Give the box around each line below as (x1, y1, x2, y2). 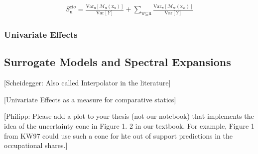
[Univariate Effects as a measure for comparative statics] (4, 94, 176, 104)
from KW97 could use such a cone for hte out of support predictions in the (4, 130, 233, 141)
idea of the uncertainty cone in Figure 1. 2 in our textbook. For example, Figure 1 (4, 120, 255, 131)
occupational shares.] (4, 140, 68, 151)
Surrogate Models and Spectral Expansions (4, 54, 231, 70)
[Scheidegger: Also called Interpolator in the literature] (4, 77, 171, 88)
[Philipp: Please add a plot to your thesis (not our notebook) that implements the (4, 111, 254, 121)
